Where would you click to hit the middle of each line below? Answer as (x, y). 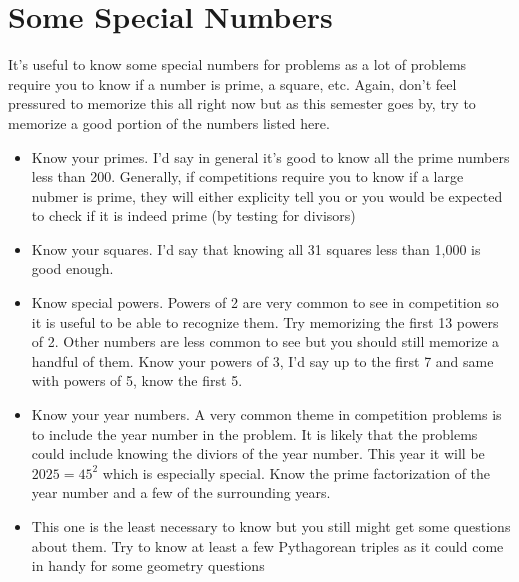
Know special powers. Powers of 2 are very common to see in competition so (265, 302)
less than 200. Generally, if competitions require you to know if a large (247, 176)
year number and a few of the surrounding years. (181, 492)
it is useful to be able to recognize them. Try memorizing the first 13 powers (265, 321)
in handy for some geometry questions (148, 565)
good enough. (72, 268)
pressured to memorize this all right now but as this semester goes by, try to (242, 103)
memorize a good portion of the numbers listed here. (169, 122)
